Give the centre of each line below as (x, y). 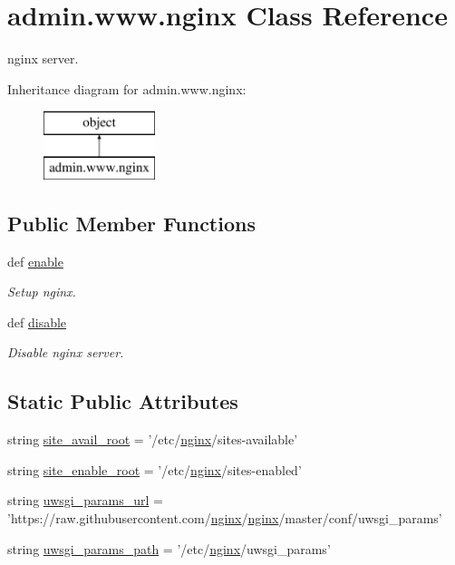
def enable (35, 261)
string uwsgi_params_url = (85, 500)
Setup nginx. (42, 292)
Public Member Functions (131, 223)
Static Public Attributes (123, 401)
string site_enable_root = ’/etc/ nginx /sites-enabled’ (155, 469)
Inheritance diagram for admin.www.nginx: (127, 88)
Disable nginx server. (66, 352)
